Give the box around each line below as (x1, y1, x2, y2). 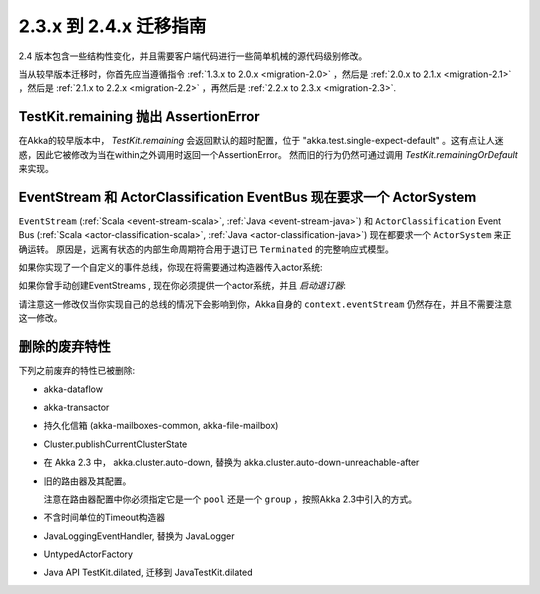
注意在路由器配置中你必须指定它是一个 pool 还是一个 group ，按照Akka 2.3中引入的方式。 (43, 493, 418, 505)
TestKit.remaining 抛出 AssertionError (18, 108, 260, 125)
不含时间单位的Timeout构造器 (43, 511, 166, 524)
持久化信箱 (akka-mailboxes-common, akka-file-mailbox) (43, 420, 279, 432)
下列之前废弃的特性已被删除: (18, 365, 136, 377)
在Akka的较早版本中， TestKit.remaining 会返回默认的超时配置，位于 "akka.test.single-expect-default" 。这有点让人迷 (18, 135, 504, 147)
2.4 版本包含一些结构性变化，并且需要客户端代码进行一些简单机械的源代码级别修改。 (18, 50, 368, 62)
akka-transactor (43, 401, 110, 413)
